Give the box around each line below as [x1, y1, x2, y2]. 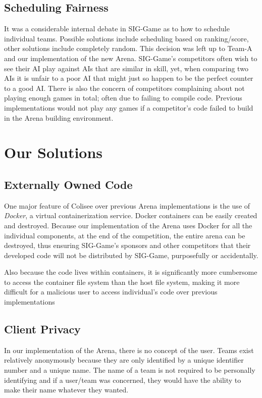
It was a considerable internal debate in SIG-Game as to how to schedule [4, 23, 230, 34]
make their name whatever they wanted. [4, 384, 129, 395]
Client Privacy [4, 321, 81, 337]
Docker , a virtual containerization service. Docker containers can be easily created [4, 210, 257, 221]
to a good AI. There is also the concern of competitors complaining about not [4, 82, 245, 93]
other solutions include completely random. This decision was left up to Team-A [4, 43, 252, 54]
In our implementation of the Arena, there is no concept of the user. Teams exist [4, 344, 254, 355]
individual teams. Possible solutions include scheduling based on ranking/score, [4, 33, 249, 43]
